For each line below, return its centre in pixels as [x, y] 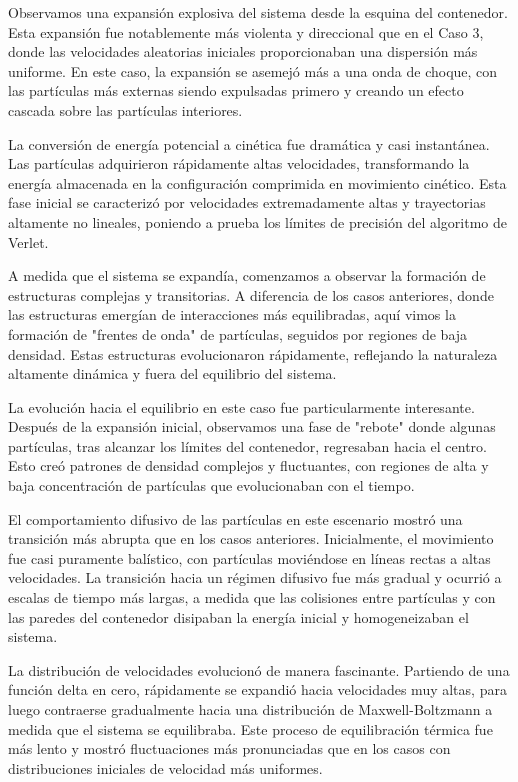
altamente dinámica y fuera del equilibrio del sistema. [172, 373]
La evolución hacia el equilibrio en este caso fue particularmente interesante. [241, 406]
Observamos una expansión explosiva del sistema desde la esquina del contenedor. [258, 12]
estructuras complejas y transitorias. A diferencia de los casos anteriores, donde [251, 294]
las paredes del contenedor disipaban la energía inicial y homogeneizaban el [238, 616]
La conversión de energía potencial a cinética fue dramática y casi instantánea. [249, 143]
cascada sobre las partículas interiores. [125, 109]
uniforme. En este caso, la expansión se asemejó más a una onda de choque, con [253, 70]
